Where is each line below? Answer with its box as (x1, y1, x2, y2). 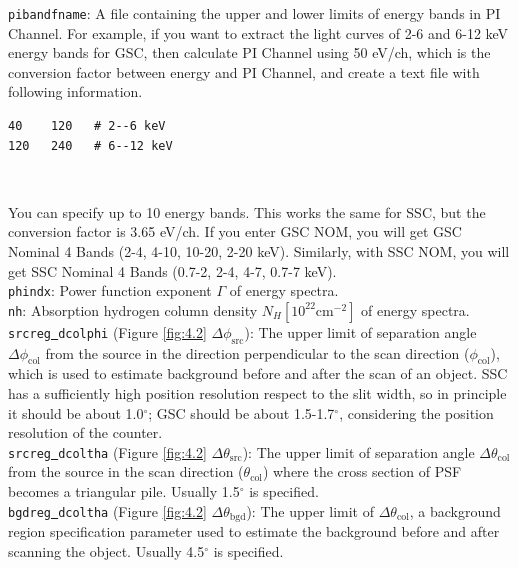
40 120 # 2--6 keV (8, 119, 166, 134)
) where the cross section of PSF (262, 461, 462, 482)
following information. (8, 81, 143, 102)
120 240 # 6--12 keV (8, 138, 173, 153)
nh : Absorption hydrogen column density (8, 299, 258, 320)
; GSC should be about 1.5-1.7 (148, 402, 335, 423)
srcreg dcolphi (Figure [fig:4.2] (8, 321, 207, 342)
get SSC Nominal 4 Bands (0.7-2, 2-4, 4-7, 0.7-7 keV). (8, 260, 337, 281)
